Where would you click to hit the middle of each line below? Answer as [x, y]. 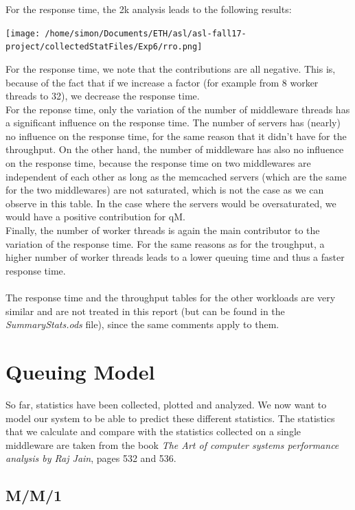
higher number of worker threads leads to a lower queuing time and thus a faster [175, 257]
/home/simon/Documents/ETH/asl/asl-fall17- [146, 33]
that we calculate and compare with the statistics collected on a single [153, 431]
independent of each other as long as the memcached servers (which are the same [176, 176]
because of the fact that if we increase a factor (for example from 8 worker [162, 82]
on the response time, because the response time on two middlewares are [158, 163]
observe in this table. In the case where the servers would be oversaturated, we [171, 203]
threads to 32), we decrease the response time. [103, 96]
